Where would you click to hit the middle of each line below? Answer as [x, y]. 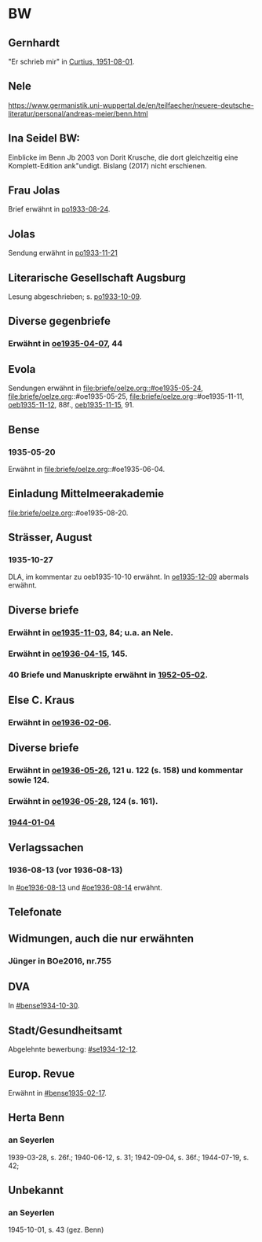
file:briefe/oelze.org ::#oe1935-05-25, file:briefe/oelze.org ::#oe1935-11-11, [126, 396]
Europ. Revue [42, 1074]
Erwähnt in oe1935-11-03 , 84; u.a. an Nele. [91, 632]
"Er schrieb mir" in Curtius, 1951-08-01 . [71, 61]
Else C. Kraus [41, 700]
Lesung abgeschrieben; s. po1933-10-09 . [75, 297]
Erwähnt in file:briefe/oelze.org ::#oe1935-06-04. [87, 469]
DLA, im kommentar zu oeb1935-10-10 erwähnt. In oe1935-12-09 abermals [129, 577]
